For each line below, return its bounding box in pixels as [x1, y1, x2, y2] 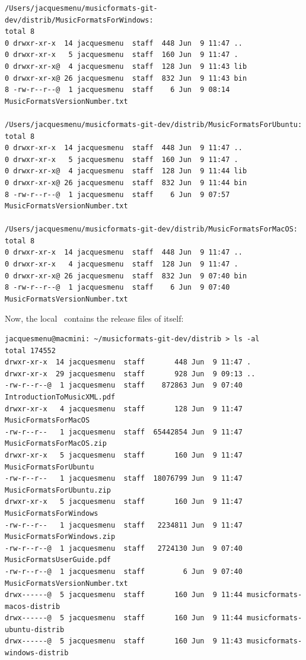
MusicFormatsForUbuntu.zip [5, 486, 111, 494]
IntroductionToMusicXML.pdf [5, 393, 116, 401]
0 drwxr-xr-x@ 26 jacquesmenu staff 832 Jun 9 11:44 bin [5, 178, 247, 187]
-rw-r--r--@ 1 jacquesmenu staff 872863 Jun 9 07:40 [5, 381, 243, 390]
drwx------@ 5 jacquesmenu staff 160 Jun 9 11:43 [5, 637, 243, 646]
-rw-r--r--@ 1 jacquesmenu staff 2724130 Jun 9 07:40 [5, 544, 243, 553]
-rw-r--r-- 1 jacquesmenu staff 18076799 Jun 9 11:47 [5, 474, 243, 483]
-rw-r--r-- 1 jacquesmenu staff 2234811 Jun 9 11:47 [5, 521, 243, 529]
